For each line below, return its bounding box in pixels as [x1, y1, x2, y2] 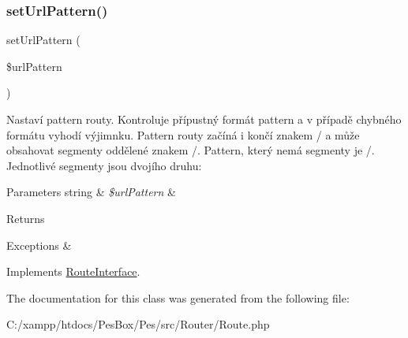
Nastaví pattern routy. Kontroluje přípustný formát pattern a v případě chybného [6, 111, 402, 127]
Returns [6, 210, 45, 226]
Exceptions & [6, 236, 72, 253]
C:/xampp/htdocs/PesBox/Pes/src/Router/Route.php [6, 316, 270, 332]
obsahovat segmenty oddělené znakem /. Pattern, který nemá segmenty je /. [6, 142, 375, 158]
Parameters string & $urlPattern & [6, 184, 176, 200]
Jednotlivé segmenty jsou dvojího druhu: [6, 157, 202, 173]
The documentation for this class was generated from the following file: [6, 289, 350, 306]
